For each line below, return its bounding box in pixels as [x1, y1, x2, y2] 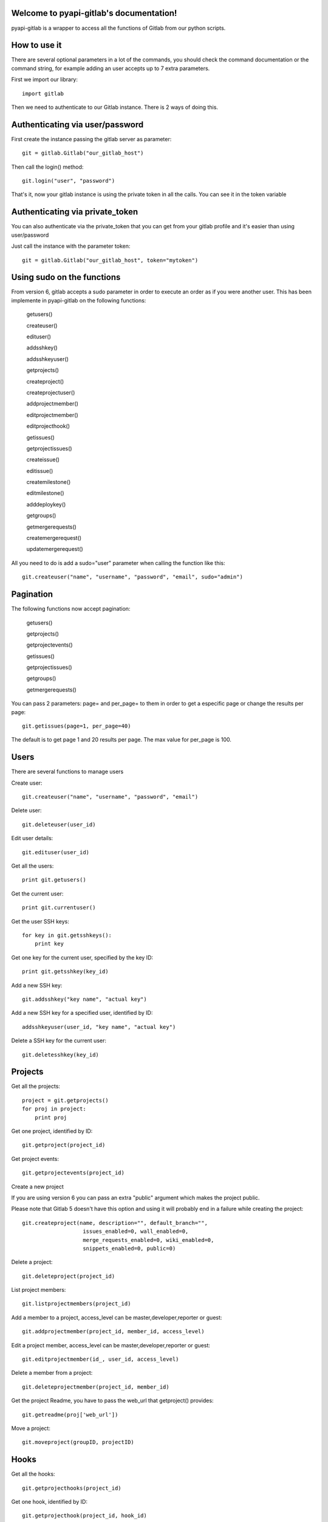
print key [34, 941, 64, 947]
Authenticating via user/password [11, 119, 144, 130]
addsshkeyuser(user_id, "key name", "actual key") [22, 1023, 176, 1030]
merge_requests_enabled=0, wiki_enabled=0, [83, 1236, 214, 1243]
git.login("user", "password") [22, 177, 115, 184]
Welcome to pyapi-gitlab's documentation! [11, 8, 177, 18]
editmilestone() [26, 489, 64, 497]
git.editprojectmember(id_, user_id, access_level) [22, 1356, 179, 1363]
